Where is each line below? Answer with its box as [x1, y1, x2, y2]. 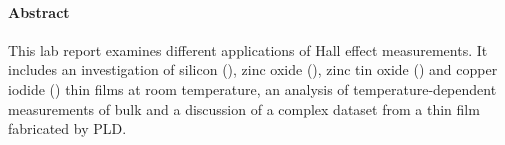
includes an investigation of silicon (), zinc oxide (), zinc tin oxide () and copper [8, 59, 498, 80]
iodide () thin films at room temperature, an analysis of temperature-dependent [8, 78, 497, 99]
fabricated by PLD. [8, 118, 127, 139]
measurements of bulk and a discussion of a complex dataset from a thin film [8, 98, 480, 119]
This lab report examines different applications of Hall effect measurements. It [8, 39, 488, 60]
